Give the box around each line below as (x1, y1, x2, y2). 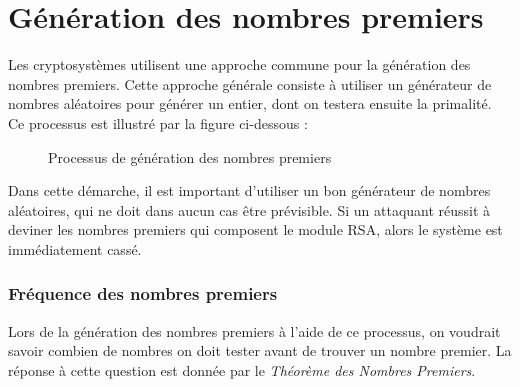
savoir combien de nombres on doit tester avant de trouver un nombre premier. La (8, 340, 512, 361)
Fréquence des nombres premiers (8, 281, 278, 306)
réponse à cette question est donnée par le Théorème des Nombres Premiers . (8, 359, 476, 380)
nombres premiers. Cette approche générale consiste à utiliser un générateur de (8, 73, 492, 94)
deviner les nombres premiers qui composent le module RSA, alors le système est (8, 219, 503, 240)
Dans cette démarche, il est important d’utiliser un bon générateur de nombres (8, 180, 491, 201)
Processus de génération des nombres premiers (48, 146, 332, 167)
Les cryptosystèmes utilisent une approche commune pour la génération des (8, 54, 471, 75)
